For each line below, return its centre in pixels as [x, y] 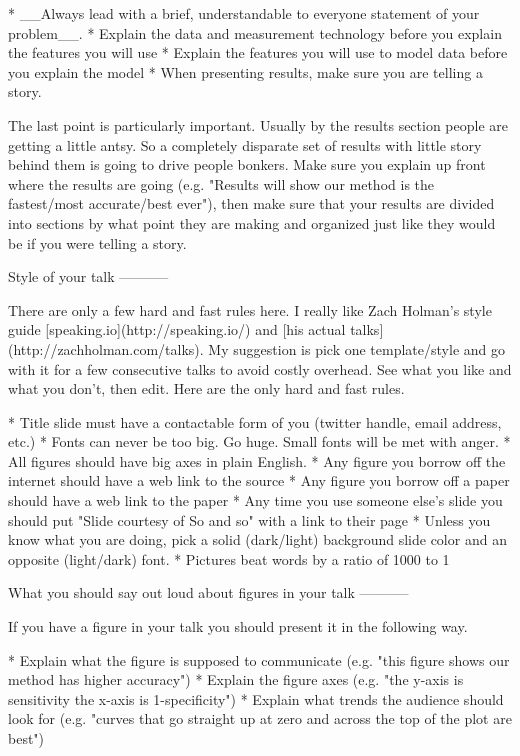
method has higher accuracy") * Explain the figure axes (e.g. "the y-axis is [236, 679]
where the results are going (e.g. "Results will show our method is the [221, 183]
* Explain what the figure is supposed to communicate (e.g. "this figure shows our [259, 659]
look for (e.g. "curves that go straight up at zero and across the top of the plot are [260, 718]
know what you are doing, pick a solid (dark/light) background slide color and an [257, 539]
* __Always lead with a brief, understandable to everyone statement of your [244, 13]
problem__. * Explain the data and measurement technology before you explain [255, 32]
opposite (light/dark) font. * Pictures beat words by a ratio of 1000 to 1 [229, 558]
